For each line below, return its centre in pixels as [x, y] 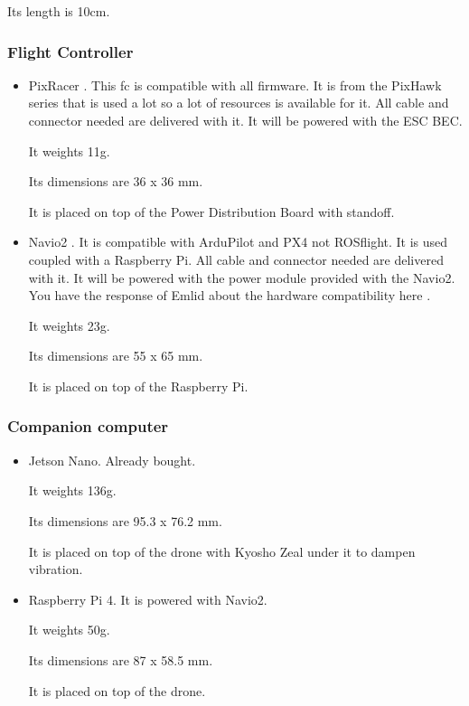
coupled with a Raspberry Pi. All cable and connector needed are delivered [236, 259]
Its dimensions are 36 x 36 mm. [116, 181]
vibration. [56, 569]
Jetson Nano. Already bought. [112, 460]
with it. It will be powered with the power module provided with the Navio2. [242, 277]
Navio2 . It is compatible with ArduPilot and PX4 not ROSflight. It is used [238, 242]
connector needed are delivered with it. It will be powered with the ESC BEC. [245, 120]
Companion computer [88, 426]
